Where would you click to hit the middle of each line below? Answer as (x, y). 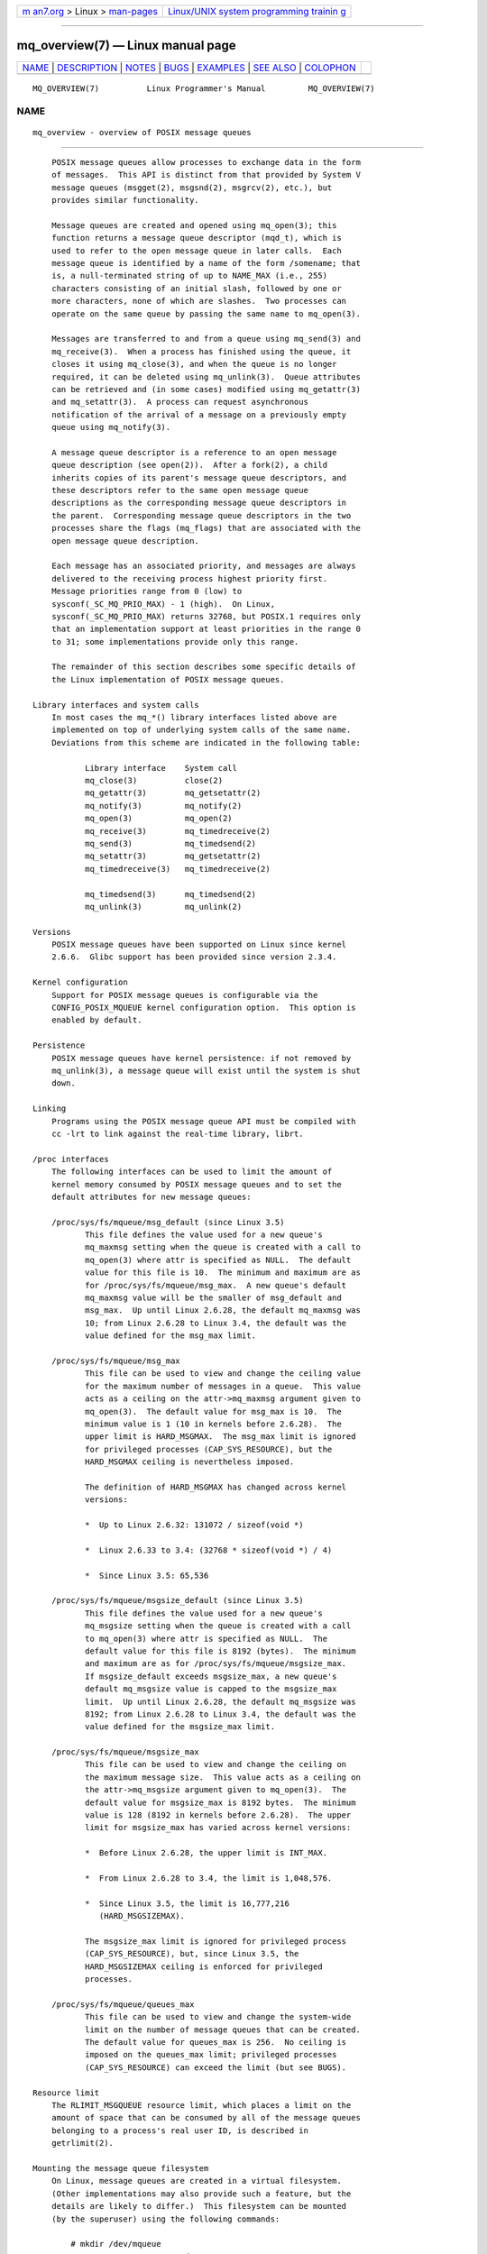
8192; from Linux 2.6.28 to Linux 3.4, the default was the (220, 1714)
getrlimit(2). (83, 2143)
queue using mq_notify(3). (111, 427)
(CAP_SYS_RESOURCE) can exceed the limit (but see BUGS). (216, 2067)
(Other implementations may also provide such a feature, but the (201, 2194)
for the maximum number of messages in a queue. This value (222, 1386)
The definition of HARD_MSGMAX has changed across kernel (216, 1487)
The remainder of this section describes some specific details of (203, 667)
